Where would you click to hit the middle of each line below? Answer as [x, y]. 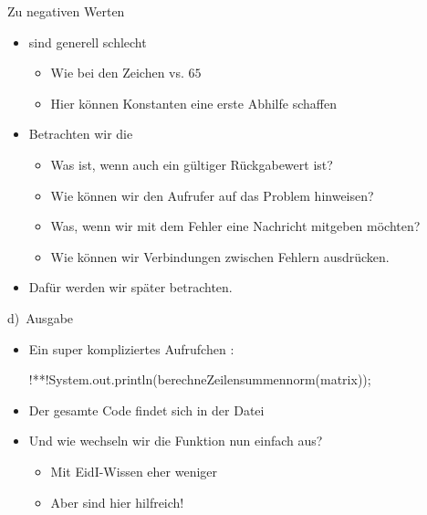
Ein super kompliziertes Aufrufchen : [131, 348]
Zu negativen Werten [66, 11]
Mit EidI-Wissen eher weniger [134, 471]
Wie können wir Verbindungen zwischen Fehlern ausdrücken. [220, 256]
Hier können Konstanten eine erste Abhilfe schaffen [193, 103]
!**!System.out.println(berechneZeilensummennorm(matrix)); [200, 379]
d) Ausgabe [41, 317]
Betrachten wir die [81, 134]
